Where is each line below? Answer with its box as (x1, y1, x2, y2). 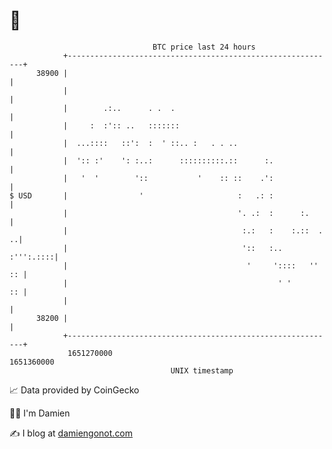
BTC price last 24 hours (152, 42, 256, 52)
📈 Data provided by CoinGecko (9, 384, 140, 396)
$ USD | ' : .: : (9, 190, 274, 201)
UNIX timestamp (170, 365, 234, 376)
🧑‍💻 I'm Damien (9, 407, 71, 419)
